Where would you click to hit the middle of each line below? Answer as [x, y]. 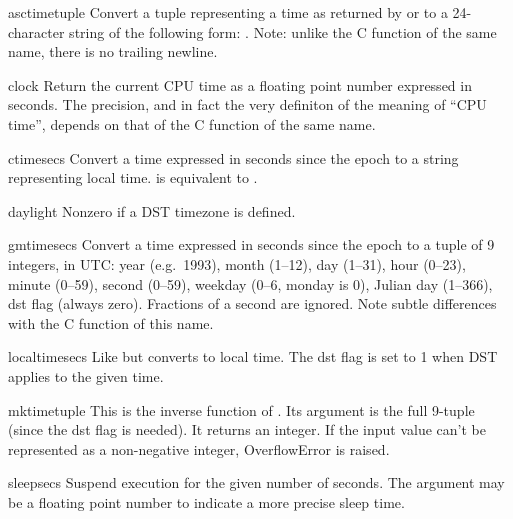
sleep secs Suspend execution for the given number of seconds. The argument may [256, 482]
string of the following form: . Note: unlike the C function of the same [283, 31]
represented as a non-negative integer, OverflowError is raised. [199, 448]
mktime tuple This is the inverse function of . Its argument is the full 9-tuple [241, 409]
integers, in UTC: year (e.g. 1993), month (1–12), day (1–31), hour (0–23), [237, 263]
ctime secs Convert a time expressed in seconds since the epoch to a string [233, 157]
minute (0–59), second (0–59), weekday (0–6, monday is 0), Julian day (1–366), [250, 283]
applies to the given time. [86, 375]
